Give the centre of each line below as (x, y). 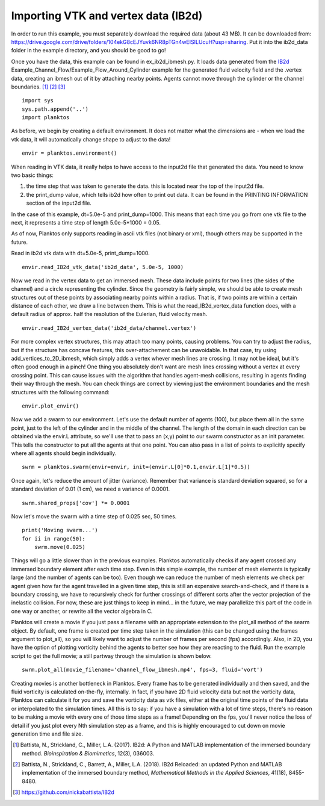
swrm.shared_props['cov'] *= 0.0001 (76, 503)
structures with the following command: (60, 392)
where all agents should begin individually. (64, 453)
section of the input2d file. (59, 203)
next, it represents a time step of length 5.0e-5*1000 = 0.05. (86, 222)
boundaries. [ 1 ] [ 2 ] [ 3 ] (38, 87)
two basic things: (32, 175)
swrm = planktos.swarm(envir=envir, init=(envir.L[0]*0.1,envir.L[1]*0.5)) (136, 467)
